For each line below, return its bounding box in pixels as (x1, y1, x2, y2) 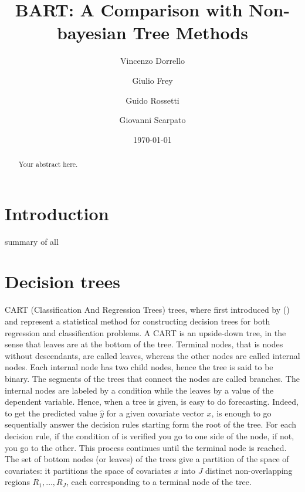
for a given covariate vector (106, 406, 204, 419)
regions (5, 476, 30, 488)
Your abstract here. (18, 159, 78, 169)
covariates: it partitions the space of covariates (5, 464, 171, 476)
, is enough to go (211, 406, 272, 419)
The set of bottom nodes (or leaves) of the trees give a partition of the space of (5, 453, 289, 465)
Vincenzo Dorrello (120, 54, 185, 67)
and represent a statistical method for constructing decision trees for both (5, 315, 270, 327)
